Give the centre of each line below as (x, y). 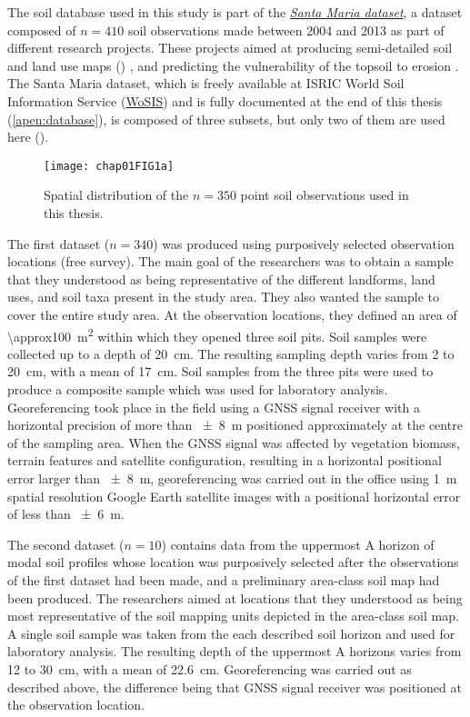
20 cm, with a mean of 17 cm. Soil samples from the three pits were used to (220, 371)
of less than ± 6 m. (66, 514)
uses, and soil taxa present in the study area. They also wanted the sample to (224, 297)
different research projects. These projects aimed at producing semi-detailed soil (230, 48)
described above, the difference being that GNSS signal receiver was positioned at (235, 687)
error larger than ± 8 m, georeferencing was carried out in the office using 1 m (232, 478)
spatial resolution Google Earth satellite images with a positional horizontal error (234, 496)
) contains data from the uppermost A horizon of (298, 544)
